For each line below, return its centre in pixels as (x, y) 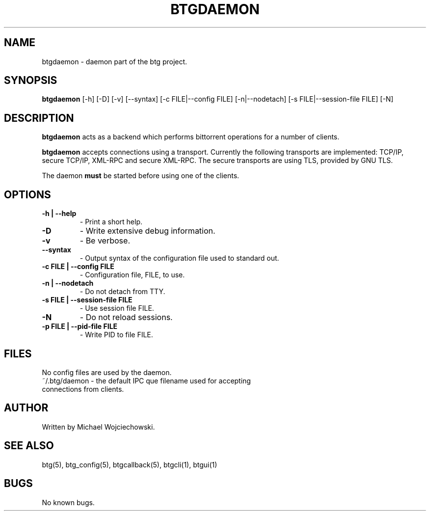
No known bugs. (68, 502)
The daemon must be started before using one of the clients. (141, 176)
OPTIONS (27, 194)
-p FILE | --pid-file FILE (80, 326)
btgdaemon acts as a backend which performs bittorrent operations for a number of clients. (191, 137)
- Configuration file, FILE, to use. (132, 275)
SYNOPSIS (31, 81)
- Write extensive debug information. (148, 231)
